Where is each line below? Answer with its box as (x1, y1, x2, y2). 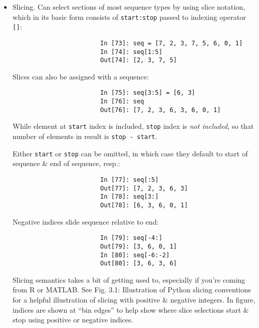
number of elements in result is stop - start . (12, 131, 158, 142)
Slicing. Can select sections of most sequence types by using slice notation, (12, 2, 245, 12)
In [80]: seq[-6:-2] (100, 251, 170, 259)
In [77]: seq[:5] (100, 176, 159, 183)
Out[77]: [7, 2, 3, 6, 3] (100, 184, 188, 192)
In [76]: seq (100, 98, 144, 105)
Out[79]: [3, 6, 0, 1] (100, 242, 177, 250)
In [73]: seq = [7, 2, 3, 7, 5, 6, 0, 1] (100, 39, 243, 47)
